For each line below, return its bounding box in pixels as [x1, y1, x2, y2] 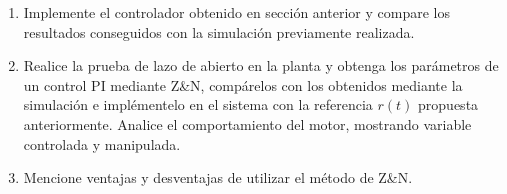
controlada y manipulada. [23, 133, 181, 154]
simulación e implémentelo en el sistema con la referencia [23, 94, 373, 115]
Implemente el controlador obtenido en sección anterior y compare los [23, 2, 450, 22]
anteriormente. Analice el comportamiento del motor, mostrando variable [23, 113, 472, 134]
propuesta [418, 94, 479, 115]
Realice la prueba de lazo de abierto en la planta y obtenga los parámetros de [23, 55, 499, 76]
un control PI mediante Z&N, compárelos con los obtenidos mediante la [23, 74, 463, 95]
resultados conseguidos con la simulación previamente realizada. [23, 21, 415, 42]
